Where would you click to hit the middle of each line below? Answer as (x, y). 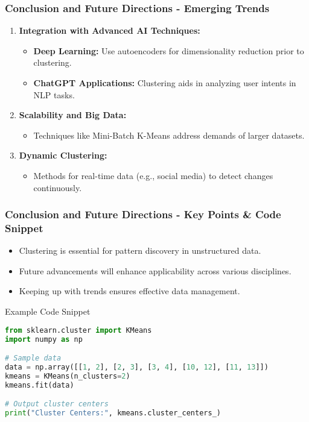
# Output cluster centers (57, 404)
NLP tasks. (54, 94)
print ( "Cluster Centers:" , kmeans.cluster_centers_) (113, 413)
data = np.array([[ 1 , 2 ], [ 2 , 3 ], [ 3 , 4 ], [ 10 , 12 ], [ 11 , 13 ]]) (137, 367)
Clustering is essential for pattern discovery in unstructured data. (140, 250)
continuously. (58, 187)
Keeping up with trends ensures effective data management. (129, 291)
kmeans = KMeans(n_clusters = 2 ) (68, 376)
